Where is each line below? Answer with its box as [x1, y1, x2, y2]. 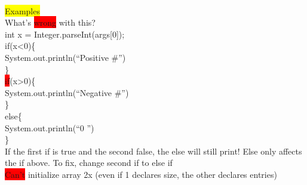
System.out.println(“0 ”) [5, 121, 94, 134]
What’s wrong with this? [5, 16, 96, 29]
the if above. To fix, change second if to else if [5, 156, 173, 169]
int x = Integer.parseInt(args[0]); [5, 27, 125, 40]
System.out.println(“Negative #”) [5, 86, 129, 98]
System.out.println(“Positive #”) [5, 51, 126, 63]
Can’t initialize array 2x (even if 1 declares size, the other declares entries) [5, 168, 277, 180]
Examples [5, 4, 40, 17]
